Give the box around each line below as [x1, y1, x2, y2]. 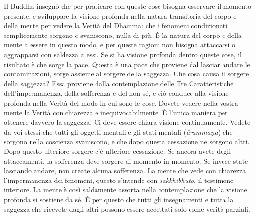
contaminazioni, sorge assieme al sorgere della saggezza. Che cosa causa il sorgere [4, 69, 249, 79]
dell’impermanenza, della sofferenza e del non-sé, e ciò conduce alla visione [4, 88, 229, 98]
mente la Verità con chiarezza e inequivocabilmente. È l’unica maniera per [4, 107, 228, 117]
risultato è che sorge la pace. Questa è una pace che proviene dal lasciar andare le [4, 59, 250, 69]
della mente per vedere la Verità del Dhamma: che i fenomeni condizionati [4, 20, 228, 31]
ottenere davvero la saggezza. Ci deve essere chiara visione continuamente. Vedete [4, 117, 251, 127]
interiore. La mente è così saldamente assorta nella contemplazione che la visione [4, 184, 247, 195]
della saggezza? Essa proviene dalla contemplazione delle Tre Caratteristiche [4, 78, 234, 88]
